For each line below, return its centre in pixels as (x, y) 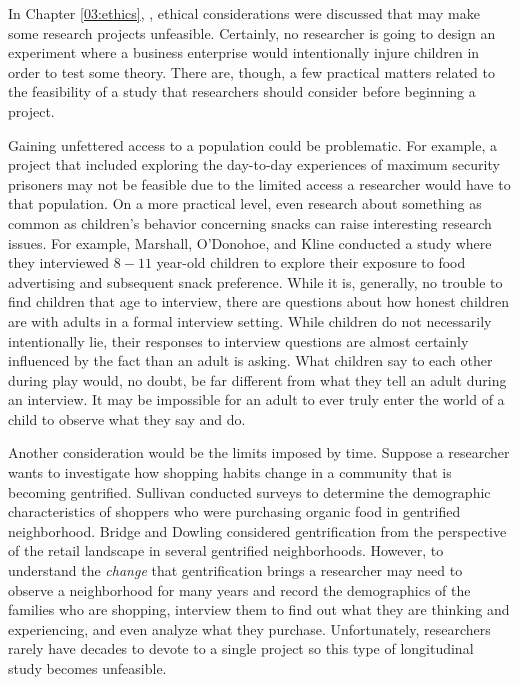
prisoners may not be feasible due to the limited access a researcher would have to (259, 183)
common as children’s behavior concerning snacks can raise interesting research (250, 222)
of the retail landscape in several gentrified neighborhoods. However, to (226, 550)
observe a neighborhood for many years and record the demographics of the (239, 589)
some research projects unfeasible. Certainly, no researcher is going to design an (252, 32)
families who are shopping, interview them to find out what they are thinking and (259, 609)
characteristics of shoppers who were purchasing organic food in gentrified (234, 511)
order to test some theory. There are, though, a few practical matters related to (252, 71)
